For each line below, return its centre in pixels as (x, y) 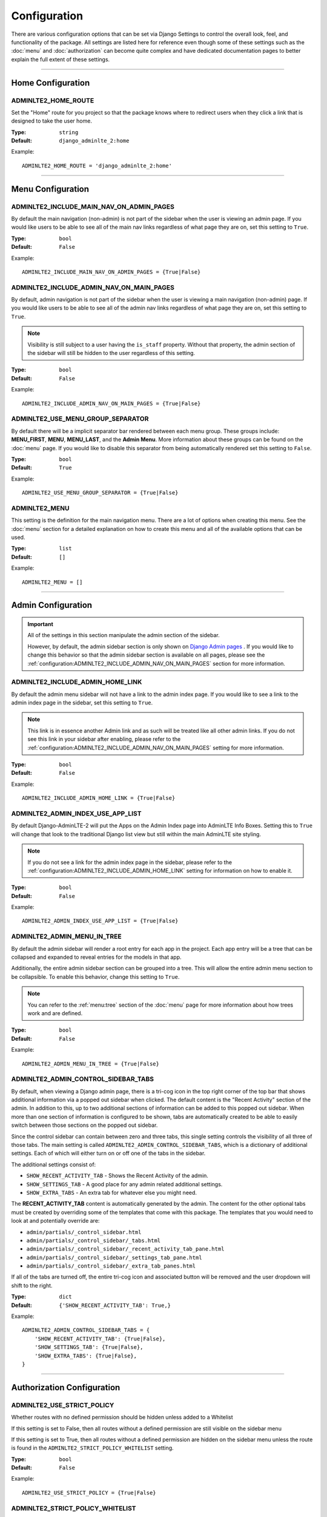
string (69, 132)
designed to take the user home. (51, 121)
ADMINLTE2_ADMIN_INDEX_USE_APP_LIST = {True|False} (100, 921)
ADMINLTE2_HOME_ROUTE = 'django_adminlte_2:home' (97, 166)
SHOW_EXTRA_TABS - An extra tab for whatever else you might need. (111, 1192)
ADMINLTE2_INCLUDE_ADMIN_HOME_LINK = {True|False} (99, 798)
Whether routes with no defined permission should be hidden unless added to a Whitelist (122, 1417)
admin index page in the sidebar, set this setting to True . (82, 703)
